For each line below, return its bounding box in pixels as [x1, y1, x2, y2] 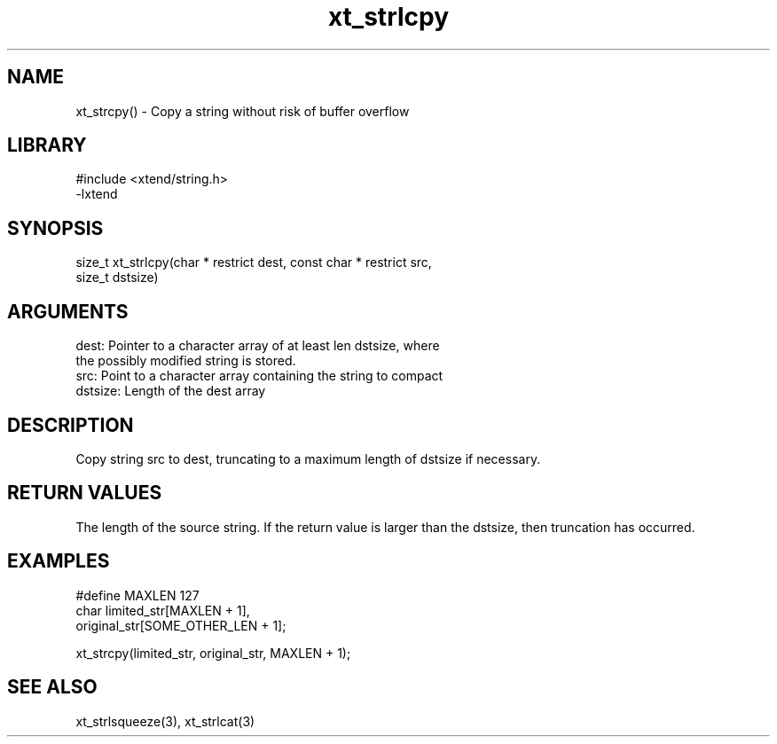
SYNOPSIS [7, 216, 104, 239]
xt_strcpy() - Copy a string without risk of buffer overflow [75, 103, 410, 119]
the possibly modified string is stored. [75, 353, 296, 369]
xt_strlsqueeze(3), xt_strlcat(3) [75, 713, 255, 729]
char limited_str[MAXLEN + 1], [75, 602, 250, 618]
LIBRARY [7, 134, 87, 157]
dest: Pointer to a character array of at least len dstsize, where [75, 338, 440, 354]
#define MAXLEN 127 [75, 587, 200, 603]
